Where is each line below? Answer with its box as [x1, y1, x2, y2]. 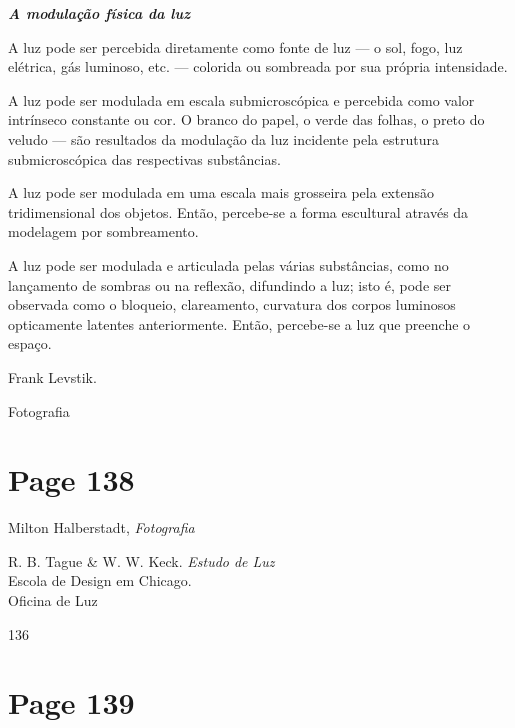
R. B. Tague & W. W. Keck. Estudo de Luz [8, 550, 275, 571]
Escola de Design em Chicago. [8, 570, 192, 591]
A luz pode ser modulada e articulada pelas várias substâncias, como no [8, 254, 449, 275]
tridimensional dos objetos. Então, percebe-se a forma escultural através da [8, 201, 469, 222]
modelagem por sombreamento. [8, 221, 199, 242]
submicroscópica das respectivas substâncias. [8, 148, 281, 169]
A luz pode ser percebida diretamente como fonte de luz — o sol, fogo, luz [8, 36, 463, 57]
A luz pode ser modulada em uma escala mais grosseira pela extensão [8, 182, 434, 203]
